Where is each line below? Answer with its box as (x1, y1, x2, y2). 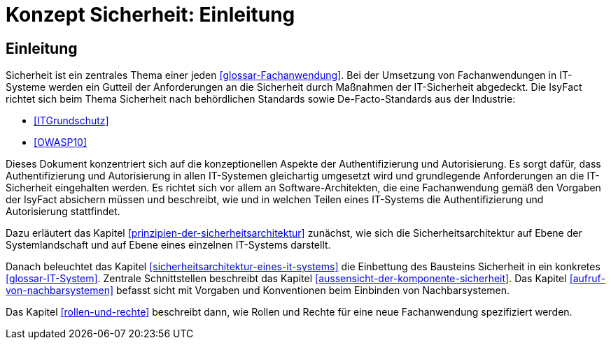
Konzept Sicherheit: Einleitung (6, 3, 295, 27)
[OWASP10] (34, 136, 87, 149)
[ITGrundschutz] (34, 115, 109, 127)
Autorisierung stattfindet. (6, 205, 120, 218)
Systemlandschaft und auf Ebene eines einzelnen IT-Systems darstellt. (6, 239, 331, 251)
